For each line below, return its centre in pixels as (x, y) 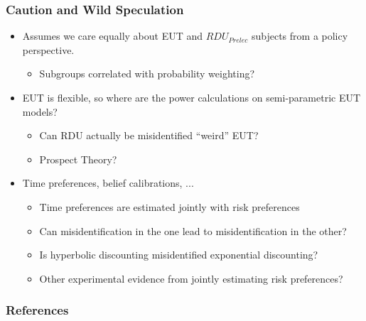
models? (40, 111)
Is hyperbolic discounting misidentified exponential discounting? (179, 255)
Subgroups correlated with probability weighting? (147, 74)
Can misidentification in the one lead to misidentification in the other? (193, 230)
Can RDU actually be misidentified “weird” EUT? (149, 135)
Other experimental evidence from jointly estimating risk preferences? (191, 278)
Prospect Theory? (78, 159)
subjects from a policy (300, 36)
